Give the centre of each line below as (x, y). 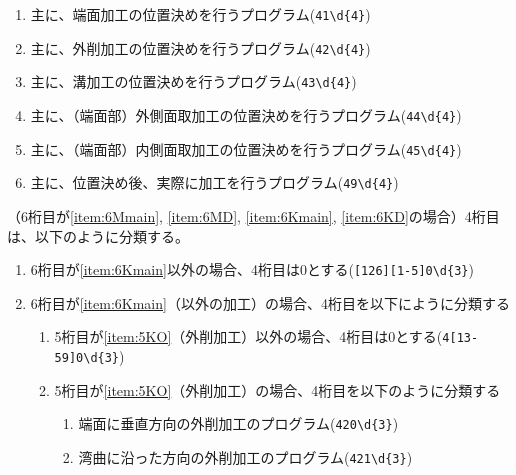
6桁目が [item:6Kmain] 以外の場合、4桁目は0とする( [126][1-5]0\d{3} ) (252, 269)
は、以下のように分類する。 (98, 235)
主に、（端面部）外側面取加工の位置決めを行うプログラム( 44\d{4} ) (246, 114)
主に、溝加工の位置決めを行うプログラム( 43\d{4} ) (193, 81)
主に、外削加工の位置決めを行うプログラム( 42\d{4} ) (200, 47)
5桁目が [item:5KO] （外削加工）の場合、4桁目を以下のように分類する (277, 389)
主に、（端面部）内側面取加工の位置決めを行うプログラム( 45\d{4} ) (246, 148)
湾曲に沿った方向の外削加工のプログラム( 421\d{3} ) (245, 456)
